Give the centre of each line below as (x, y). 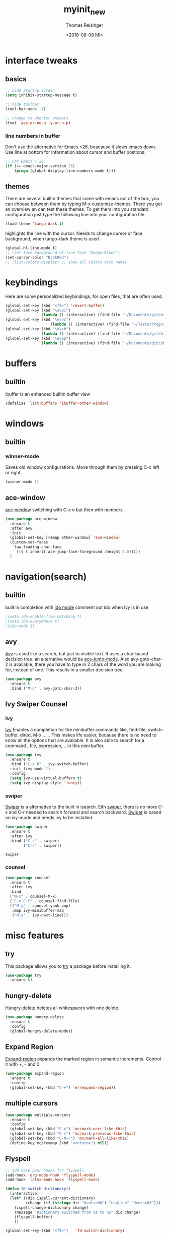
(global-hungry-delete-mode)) (41, 1031)
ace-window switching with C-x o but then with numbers (64, 510)
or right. (13, 473)
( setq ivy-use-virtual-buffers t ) (46, 778)
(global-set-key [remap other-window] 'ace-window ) (65, 538)
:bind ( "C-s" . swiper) (34, 841)
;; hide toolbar (22, 104)
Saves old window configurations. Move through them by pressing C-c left (82, 467)
